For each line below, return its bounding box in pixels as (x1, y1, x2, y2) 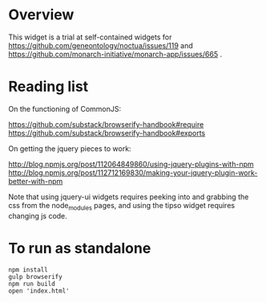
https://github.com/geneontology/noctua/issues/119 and (8, 40, 194, 50)
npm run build (8, 280, 56, 288)
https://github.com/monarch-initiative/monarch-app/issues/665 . (8, 49, 223, 59)
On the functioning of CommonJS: (8, 104, 122, 113)
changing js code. (8, 211, 68, 220)
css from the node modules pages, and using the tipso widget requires (8, 200, 235, 212)
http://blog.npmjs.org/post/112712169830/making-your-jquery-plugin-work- (8, 167, 258, 178)
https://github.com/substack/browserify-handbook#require (8, 119, 204, 129)
